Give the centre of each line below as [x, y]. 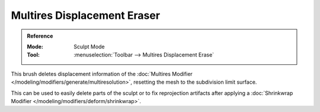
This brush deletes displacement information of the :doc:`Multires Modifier [102, 74]
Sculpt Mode [89, 47]
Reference [40, 36]
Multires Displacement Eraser [85, 15]
